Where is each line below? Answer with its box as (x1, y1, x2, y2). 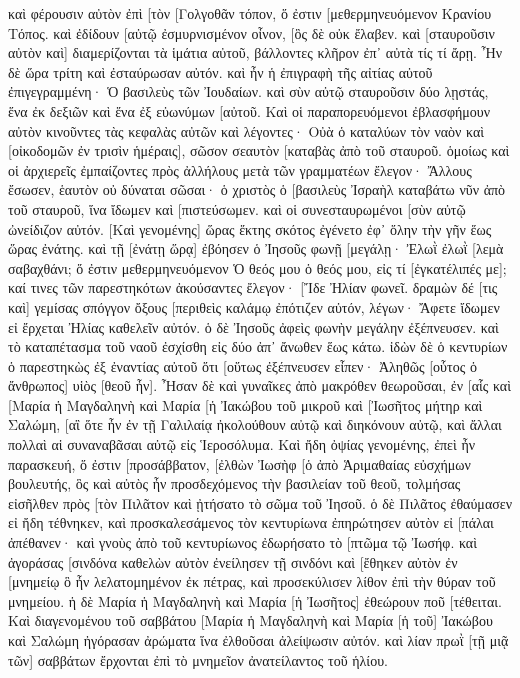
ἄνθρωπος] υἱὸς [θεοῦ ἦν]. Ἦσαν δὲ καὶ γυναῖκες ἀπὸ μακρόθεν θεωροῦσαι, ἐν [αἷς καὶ (8, 375, 511, 396)
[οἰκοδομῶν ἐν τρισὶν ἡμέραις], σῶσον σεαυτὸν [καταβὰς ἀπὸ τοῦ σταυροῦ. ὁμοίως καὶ (8, 140, 510, 161)
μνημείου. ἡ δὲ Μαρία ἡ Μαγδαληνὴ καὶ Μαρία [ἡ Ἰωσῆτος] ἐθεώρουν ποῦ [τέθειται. (8, 590, 502, 611)
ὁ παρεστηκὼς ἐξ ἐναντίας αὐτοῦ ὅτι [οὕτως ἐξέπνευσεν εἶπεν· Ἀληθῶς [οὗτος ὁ (8, 355, 477, 376)
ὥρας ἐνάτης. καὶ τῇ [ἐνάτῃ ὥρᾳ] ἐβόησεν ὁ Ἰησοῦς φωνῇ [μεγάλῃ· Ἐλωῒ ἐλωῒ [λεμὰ (8, 238, 504, 259)
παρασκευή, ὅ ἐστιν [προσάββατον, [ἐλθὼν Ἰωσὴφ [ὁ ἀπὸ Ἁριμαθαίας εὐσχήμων (8, 453, 471, 474)
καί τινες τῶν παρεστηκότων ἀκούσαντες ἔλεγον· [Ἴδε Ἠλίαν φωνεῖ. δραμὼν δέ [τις (8, 277, 498, 298)
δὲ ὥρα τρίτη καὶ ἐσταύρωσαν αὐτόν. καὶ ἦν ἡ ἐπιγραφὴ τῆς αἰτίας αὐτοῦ (8, 61, 433, 82)
